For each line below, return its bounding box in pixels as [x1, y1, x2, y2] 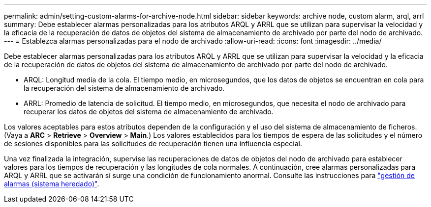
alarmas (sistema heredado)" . [4, 180, 99, 188]
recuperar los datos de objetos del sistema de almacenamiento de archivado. [24, 107, 274, 116]
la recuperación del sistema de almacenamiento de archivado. [24, 84, 225, 92]
